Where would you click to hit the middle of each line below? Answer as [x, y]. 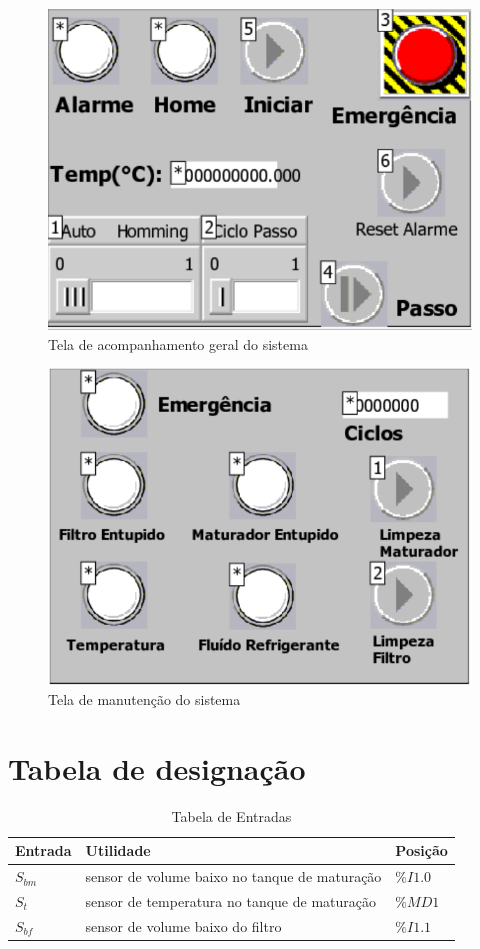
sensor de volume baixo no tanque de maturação [233, 876]
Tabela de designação [157, 767]
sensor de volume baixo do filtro [183, 925]
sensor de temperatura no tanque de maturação [230, 900]
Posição [421, 850]
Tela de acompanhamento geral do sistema [178, 343]
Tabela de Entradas [231, 815]
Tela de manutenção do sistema [144, 698]
